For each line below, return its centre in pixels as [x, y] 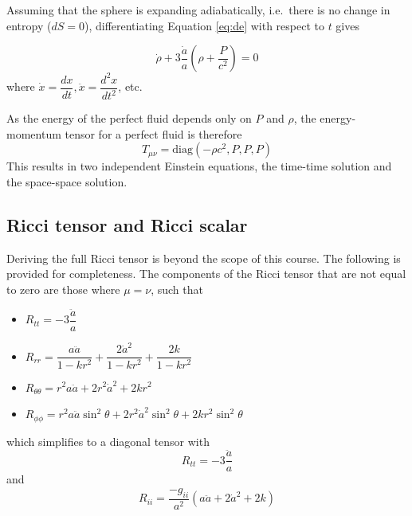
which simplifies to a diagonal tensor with [108, 441]
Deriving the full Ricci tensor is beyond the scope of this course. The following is [204, 258]
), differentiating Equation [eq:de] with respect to [204, 25]
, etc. [130, 86]
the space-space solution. [67, 181]
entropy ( [29, 25]
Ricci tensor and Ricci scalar [127, 224]
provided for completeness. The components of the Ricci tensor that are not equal [206, 274]
